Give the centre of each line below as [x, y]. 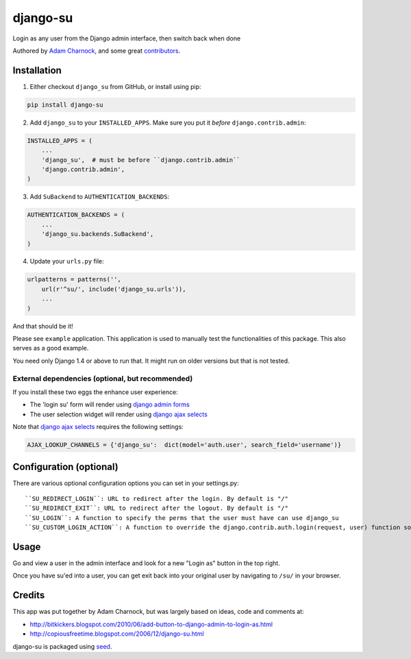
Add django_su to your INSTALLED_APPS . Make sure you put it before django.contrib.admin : [168, 122]
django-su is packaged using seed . [62, 646]
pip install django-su [65, 105]
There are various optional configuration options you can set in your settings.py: [126, 483]
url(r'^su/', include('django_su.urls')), [114, 289]
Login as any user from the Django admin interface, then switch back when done [127, 38]
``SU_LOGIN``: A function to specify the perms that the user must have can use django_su [182, 518]
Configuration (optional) [66, 466]
